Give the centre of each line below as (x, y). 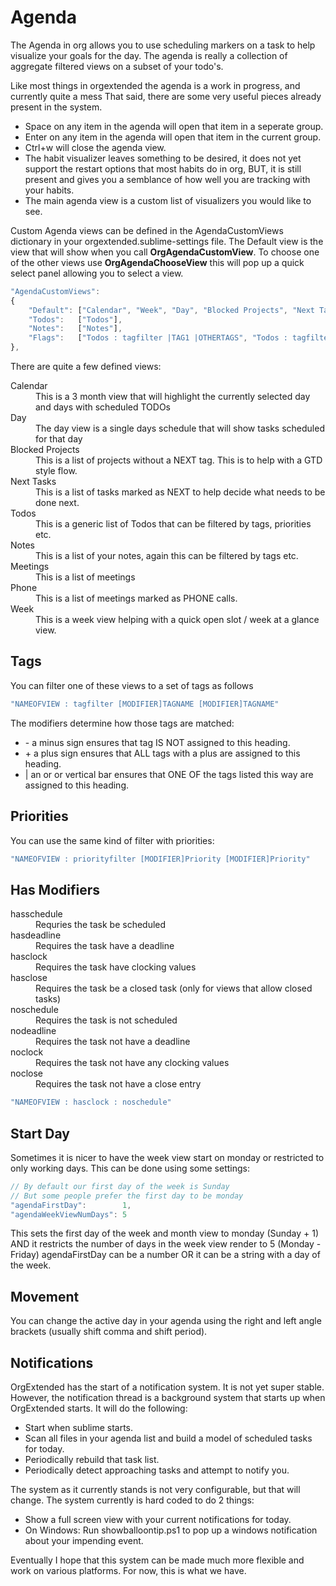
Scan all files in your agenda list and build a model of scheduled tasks (168, 1438)
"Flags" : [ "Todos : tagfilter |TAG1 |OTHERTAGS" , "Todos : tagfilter (180, 338)
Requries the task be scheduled (101, 925)
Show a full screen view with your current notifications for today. (158, 1520)
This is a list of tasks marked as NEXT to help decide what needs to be (180, 492)
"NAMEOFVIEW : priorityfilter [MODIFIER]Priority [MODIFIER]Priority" (160, 859)
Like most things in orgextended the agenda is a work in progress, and (155, 85)
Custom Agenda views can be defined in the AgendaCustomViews (147, 230)
